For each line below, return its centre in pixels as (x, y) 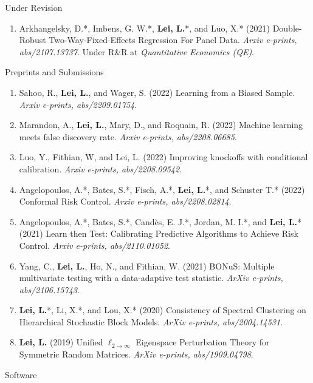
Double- (287, 28)
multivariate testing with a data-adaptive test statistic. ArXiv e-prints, (151, 278)
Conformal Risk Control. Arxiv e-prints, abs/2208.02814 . (125, 201)
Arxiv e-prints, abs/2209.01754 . (78, 104)
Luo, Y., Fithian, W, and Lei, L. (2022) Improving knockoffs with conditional (163, 157)
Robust (33, 40)
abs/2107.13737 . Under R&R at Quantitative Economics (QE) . (137, 51)
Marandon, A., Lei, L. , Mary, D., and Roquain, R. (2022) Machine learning (161, 125)
